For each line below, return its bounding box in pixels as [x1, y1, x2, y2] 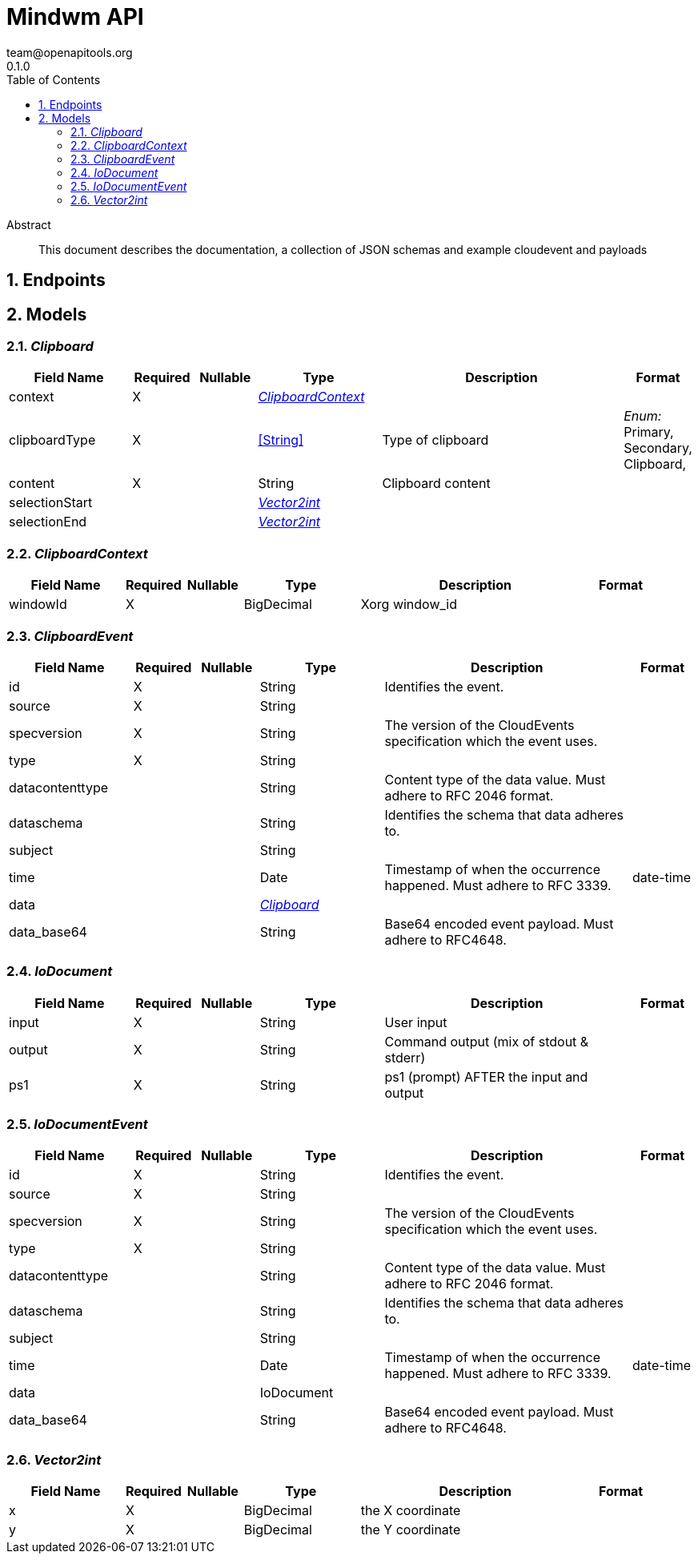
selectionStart [9, 494, 93, 511]
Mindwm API [6, 3, 144, 30]
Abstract [6, 217, 51, 232]
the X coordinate [360, 1502, 461, 1519]
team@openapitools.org [6, 45, 133, 59]
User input [384, 1014, 447, 1030]
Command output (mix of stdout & [384, 1033, 589, 1050]
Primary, [624, 424, 674, 441]
